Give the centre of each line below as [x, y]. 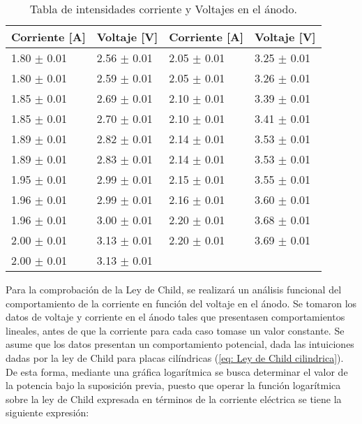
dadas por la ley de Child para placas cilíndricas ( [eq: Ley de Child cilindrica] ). [175, 357]
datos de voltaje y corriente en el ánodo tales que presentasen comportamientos [175, 317]
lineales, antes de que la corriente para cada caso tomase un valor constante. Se [175, 330]
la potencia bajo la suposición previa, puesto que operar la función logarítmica [173, 385]
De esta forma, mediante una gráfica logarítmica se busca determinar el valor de [177, 371]
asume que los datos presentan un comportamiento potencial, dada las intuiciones [180, 344]
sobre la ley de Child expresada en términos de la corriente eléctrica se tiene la [174, 399]
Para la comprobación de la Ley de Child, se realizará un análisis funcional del [174, 289]
